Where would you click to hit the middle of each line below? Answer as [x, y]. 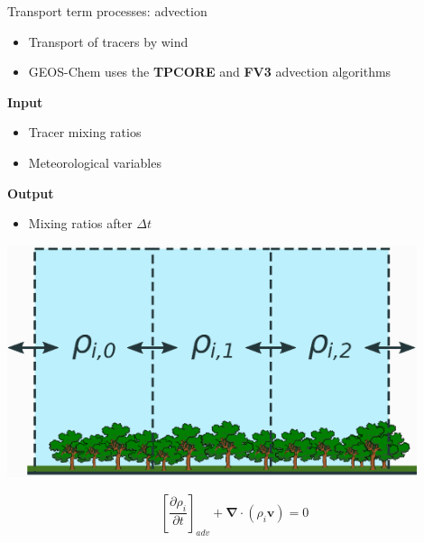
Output [31, 193]
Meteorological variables [95, 162]
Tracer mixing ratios [85, 132]
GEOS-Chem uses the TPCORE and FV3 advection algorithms [210, 72]
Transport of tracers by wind [108, 41]
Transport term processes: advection [107, 11]
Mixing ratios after [80, 223]
